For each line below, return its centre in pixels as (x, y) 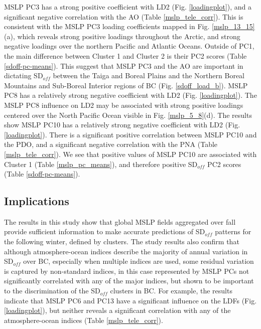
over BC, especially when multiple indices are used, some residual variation (139, 261)
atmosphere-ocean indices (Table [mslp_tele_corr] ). (84, 320)
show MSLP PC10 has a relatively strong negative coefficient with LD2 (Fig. (122, 125)
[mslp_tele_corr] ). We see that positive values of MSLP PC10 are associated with (130, 154)
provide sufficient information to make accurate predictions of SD (105, 231)
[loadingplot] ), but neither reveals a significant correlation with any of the (117, 310)
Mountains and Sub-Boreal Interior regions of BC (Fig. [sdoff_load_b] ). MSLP (126, 85)
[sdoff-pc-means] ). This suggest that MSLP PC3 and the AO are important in (124, 65)
